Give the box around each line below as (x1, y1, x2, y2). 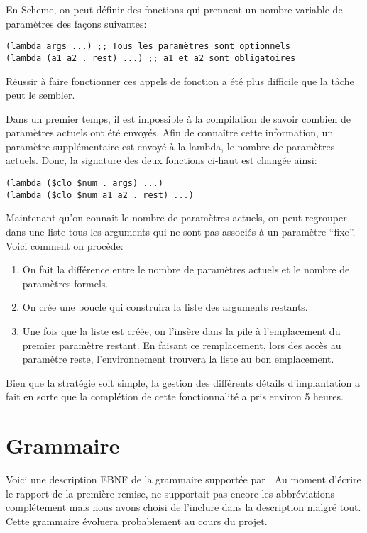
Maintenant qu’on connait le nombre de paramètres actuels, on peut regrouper (6, 210, 347, 225)
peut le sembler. (6, 87, 75, 102)
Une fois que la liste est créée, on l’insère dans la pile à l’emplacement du (22, 323, 341, 338)
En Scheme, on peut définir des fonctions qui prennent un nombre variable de (6, 2, 343, 16)
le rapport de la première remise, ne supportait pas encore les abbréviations (6, 485, 335, 500)
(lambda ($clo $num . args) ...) (6, 178, 163, 189)
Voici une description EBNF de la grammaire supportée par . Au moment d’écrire (6, 472, 361, 487)
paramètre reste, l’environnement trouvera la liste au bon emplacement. (22, 351, 334, 366)
